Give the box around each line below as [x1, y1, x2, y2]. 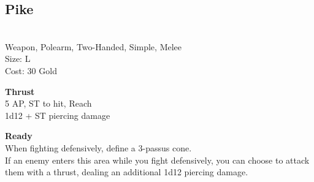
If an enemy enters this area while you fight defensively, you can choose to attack [5, 153, 310, 166]
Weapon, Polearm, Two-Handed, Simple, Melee [5, 40, 182, 53]
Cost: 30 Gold [5, 64, 57, 77]
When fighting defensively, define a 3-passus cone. [5, 141, 192, 154]
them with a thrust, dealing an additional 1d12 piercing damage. [5, 165, 248, 178]
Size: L [5, 52, 31, 65]
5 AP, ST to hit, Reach [5, 97, 92, 110]
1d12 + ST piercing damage [5, 108, 110, 121]
